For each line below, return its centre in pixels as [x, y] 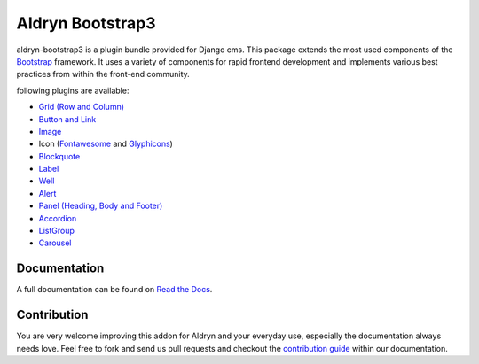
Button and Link [67, 119]
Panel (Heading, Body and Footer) [101, 206]
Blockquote [59, 156]
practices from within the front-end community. [103, 74]
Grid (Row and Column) [81, 107]
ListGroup [57, 231]
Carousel [55, 243]
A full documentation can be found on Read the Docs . [114, 290]
